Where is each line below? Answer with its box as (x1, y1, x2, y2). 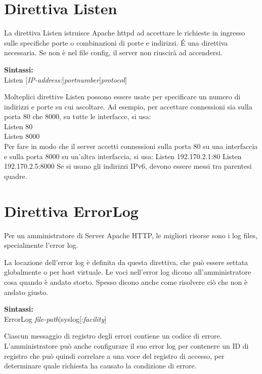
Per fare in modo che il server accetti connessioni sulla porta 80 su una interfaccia (4, 141, 258, 152)
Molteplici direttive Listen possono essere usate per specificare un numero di (4, 91, 241, 102)
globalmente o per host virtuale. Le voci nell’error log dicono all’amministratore (4, 267, 251, 277)
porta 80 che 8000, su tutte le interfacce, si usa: (4, 111, 151, 122)
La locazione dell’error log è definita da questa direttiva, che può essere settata (4, 256, 248, 267)
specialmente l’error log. (4, 240, 78, 250)
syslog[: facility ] (61, 313, 107, 324)
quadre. (4, 170, 27, 181)
